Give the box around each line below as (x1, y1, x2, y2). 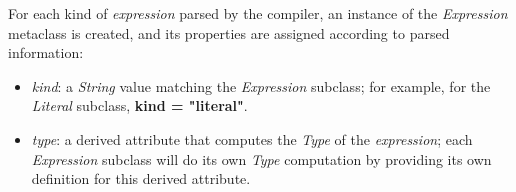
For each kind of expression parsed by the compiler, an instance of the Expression (8, 3, 508, 23)
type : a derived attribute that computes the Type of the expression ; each (31, 128, 473, 149)
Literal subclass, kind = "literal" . (31, 95, 248, 116)
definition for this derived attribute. (31, 168, 251, 189)
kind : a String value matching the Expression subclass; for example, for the (31, 75, 491, 96)
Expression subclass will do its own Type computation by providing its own (31, 148, 492, 169)
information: (8, 42, 84, 63)
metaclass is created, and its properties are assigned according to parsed (8, 22, 450, 43)
